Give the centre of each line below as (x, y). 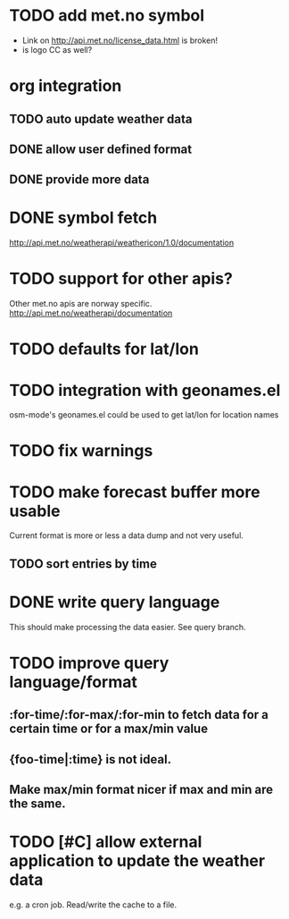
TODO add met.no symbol (107, 16)
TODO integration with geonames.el (145, 390)
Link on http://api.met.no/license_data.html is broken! (120, 40)
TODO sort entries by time (83, 564)
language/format (74, 682)
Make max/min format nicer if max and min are (141, 790)
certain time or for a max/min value (108, 729)
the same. (37, 804)
